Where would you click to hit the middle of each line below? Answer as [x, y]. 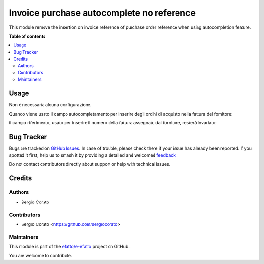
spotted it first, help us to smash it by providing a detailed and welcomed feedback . [93, 155]
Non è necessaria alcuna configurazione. [50, 105]
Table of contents [27, 36]
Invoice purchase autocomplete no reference [102, 13]
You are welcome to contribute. [41, 256]
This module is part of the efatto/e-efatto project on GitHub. [69, 247]
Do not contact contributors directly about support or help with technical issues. [90, 164]
